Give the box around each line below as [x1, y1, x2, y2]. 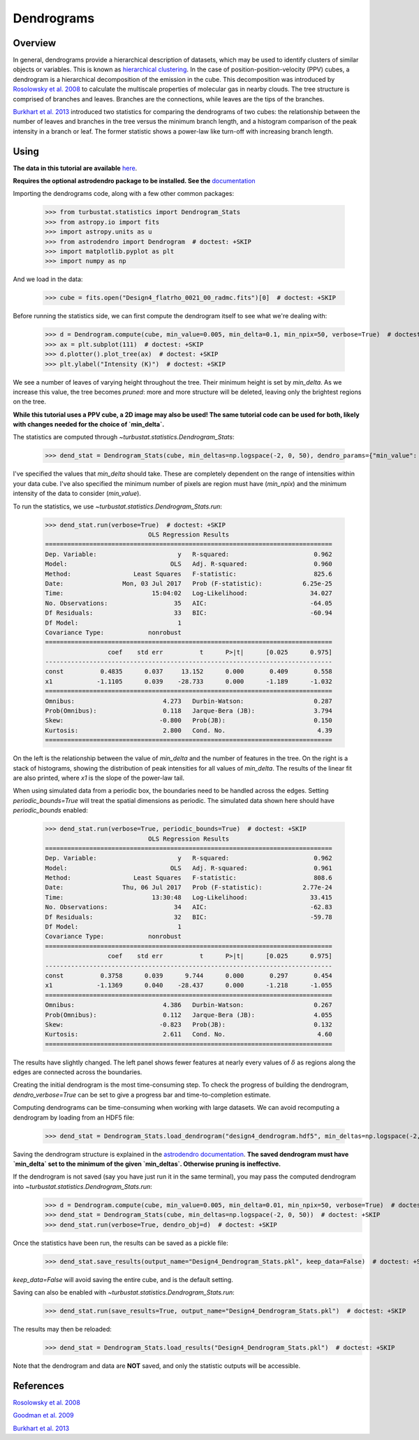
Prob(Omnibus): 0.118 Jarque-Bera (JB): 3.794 [45, 707, 333, 715]
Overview [13, 37, 57, 49]
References [13, 1380, 64, 1392]
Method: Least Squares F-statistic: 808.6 [45, 874, 333, 882]
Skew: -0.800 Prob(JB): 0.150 [45, 717, 333, 725]
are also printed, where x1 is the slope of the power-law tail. [13, 774, 185, 782]
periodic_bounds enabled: [13, 806, 89, 815]
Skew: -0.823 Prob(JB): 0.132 [45, 1020, 333, 1028]
